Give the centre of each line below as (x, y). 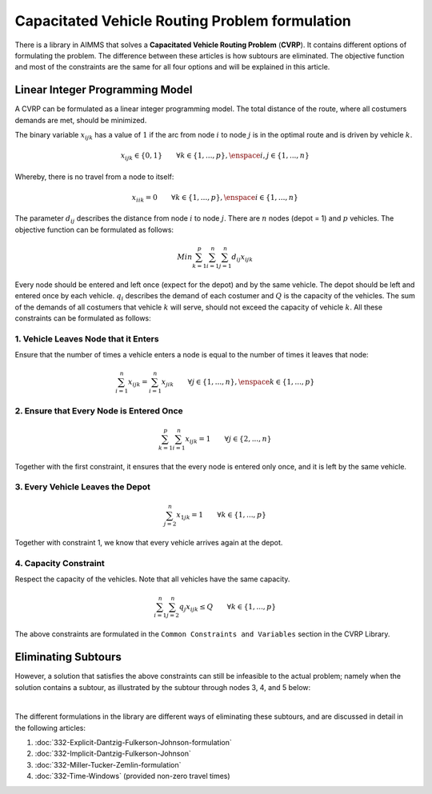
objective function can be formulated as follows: (94, 229)
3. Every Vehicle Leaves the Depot (83, 487)
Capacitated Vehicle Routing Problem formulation (183, 21)
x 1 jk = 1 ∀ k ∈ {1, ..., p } (222, 516)
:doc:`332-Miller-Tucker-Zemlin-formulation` (108, 764)
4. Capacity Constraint (60, 563)
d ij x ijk (242, 258)
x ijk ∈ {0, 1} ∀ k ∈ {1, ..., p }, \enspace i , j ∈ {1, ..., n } (215, 156)
